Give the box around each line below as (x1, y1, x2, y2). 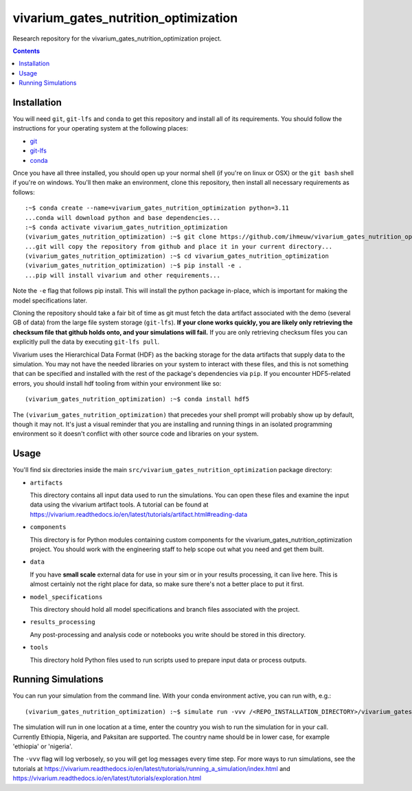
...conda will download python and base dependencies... (25, 214, 221, 221)
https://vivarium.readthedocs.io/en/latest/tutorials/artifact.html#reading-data (30, 510, 248, 518)
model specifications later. (12, 296, 88, 304)
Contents (12, 47, 41, 55)
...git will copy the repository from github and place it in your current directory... (25, 243, 333, 250)
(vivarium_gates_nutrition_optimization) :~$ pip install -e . (25, 262, 242, 269)
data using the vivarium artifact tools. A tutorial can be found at (30, 500, 209, 509)
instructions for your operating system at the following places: (12, 124, 188, 133)
